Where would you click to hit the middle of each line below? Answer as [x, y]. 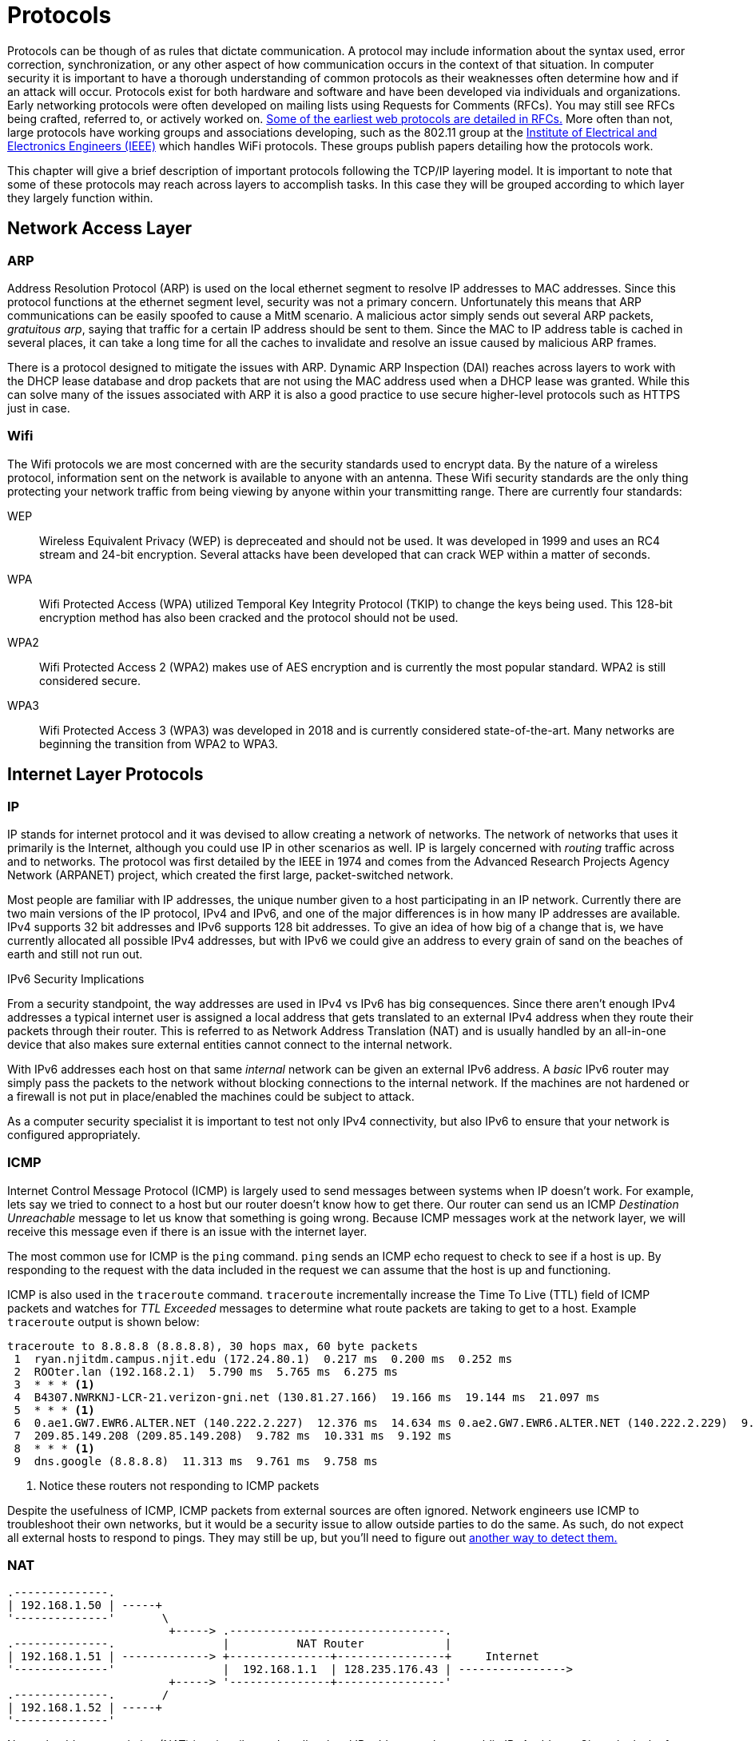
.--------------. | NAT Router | [230, 1644]
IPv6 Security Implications [76, 978]
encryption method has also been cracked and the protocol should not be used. [249, 617]
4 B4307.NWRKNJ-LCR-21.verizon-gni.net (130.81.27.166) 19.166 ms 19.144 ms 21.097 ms [307, 1397]
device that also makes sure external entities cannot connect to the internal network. [230, 1044]
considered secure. [90, 680]
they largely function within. [80, 197]
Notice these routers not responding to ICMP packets [179, 1485]
